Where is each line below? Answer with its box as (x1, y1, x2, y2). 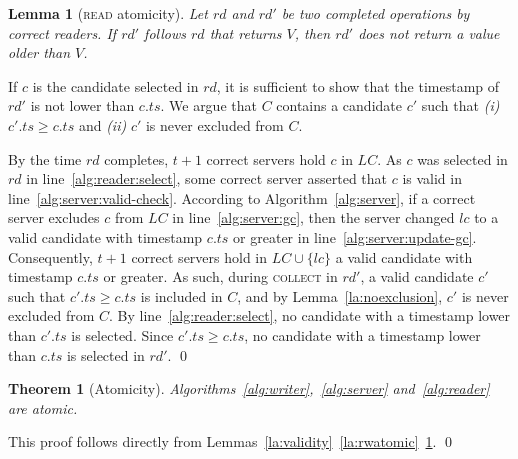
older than (8, 42, 71, 63)
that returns (209, 22, 282, 43)
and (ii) (78, 114, 127, 135)
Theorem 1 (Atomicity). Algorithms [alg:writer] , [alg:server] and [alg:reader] (8, 378, 490, 399)
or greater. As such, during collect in (103, 266, 338, 287)
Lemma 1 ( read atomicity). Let (8, 3, 208, 23)
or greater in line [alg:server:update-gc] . (233, 226, 477, 247)
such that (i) (421, 95, 500, 116)
